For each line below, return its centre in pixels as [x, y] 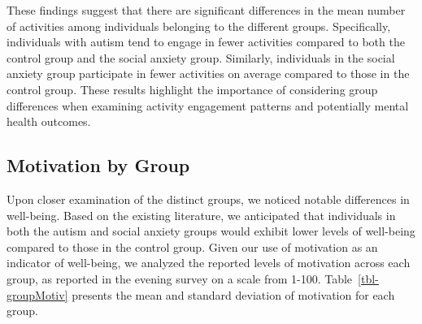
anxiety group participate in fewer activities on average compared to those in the [208, 73]
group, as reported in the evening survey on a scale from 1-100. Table [180, 278]
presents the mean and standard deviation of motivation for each [233, 294]
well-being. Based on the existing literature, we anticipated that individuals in [201, 215]
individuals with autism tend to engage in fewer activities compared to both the [206, 42]
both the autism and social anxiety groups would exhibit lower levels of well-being [211, 231]
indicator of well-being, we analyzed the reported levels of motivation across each [209, 263]
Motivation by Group [98, 165]
